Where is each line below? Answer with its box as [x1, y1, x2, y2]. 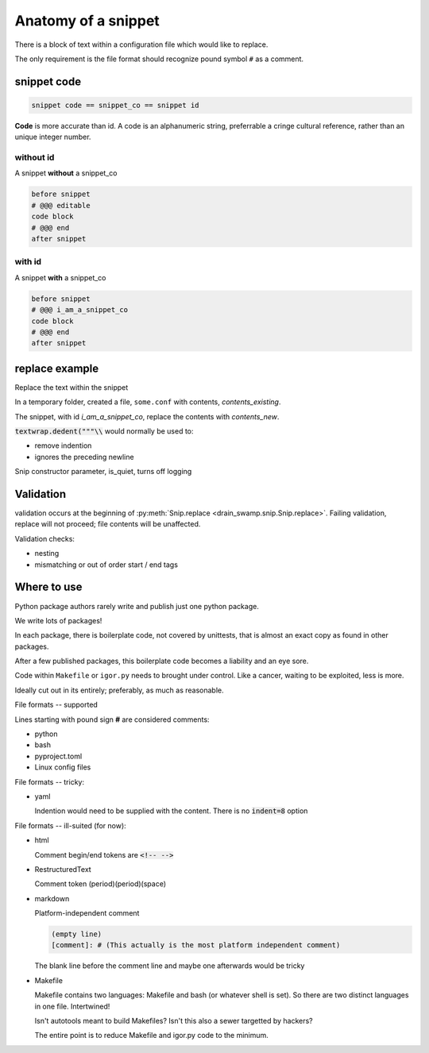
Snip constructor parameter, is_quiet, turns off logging [14, 467, 192, 476]
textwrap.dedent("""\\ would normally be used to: [14, 426, 194, 436]
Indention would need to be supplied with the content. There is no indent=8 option [34, 806, 308, 816]
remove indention [34, 441, 92, 450]
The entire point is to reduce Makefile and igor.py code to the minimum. [34, 1031, 269, 1040]
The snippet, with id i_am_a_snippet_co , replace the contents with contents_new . [14, 411, 280, 421]
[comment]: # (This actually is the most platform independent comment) [51, 941, 341, 950]
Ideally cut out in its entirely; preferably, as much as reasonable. [14, 685, 224, 695]
